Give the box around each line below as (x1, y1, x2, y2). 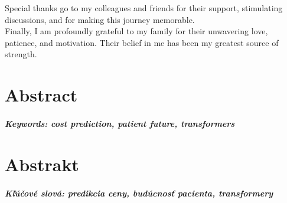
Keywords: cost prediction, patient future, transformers (5, 117, 235, 129)
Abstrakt (5, 152, 79, 176)
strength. (5, 48, 37, 60)
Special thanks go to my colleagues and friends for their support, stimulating (5, 2, 283, 14)
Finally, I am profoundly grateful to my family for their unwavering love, (5, 25, 268, 37)
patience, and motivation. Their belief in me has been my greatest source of (5, 36, 279, 48)
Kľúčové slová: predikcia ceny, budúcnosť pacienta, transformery (5, 186, 273, 199)
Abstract (5, 83, 78, 107)
